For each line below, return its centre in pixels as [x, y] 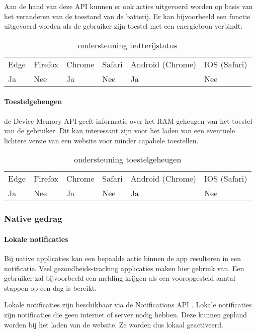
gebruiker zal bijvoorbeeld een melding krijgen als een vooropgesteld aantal [120, 278]
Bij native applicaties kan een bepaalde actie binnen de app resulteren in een [122, 258]
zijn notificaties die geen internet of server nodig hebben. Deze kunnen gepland [126, 314]
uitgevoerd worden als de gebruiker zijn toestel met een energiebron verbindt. [123, 26]
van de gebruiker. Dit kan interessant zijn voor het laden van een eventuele [119, 131]
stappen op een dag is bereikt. [51, 287]
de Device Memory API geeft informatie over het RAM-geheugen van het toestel [128, 120]
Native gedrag [33, 219]
